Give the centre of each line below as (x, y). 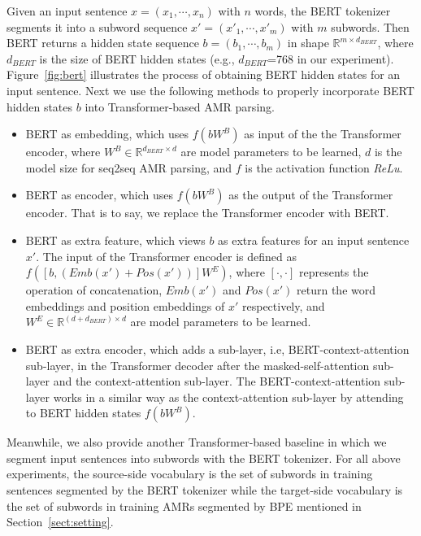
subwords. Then (370, 26)
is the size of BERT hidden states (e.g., (137, 58)
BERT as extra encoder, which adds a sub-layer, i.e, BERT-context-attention (217, 349)
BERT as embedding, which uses (107, 134)
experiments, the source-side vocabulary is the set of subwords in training (190, 474)
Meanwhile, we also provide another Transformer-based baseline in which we (197, 442)
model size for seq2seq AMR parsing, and (129, 167)
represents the (334, 272)
